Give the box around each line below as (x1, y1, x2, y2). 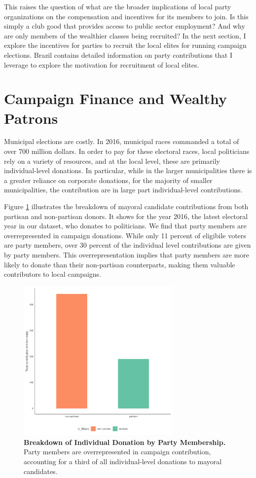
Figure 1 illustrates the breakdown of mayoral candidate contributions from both (4, 201, 249, 212)
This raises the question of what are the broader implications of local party (4, 1, 231, 11)
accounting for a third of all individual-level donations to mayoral (24, 456, 222, 466)
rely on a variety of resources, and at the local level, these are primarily (4, 155, 220, 166)
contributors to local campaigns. (4, 269, 102, 279)
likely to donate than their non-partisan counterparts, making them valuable (4, 259, 235, 269)
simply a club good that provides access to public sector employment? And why (4, 21, 245, 31)
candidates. (24, 466, 58, 476)
